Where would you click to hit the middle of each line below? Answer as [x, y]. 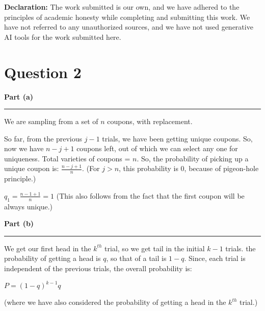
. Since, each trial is [215, 258]
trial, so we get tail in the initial [155, 248]
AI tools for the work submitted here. [63, 37]
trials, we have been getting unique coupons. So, [177, 138]
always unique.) [28, 206]
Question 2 [43, 72]
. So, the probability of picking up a [193, 158]
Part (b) [19, 223]
